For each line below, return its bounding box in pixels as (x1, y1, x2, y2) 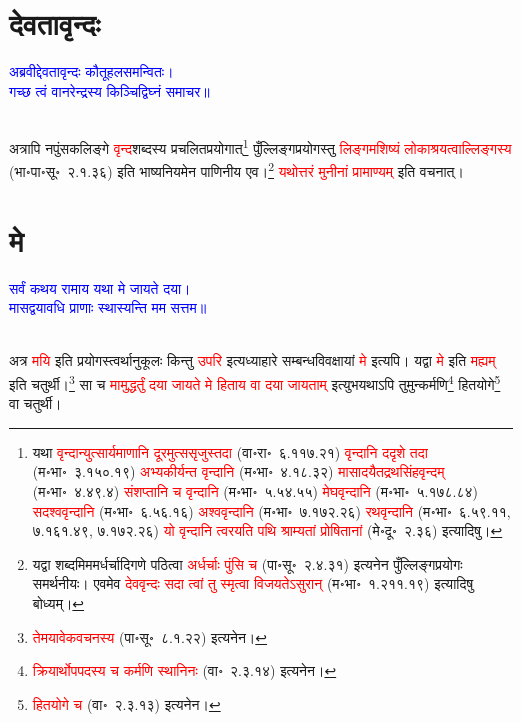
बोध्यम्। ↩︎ (32, 592, 85, 613)
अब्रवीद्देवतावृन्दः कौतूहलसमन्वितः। (9, 61, 174, 82)
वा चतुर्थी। (9, 393, 62, 414)
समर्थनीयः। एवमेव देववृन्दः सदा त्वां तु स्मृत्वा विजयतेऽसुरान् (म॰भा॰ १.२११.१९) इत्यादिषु (32, 573, 474, 594)
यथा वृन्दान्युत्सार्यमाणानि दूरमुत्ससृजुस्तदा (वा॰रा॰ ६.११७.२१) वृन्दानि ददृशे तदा (32, 441, 428, 462)
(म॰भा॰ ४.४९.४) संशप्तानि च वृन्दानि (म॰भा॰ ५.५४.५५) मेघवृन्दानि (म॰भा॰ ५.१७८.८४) (32, 480, 478, 501)
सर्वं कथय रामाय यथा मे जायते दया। (9, 277, 191, 298)
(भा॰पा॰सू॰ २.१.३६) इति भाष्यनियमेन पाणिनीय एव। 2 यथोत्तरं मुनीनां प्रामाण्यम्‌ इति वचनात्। (9, 158, 464, 181)
